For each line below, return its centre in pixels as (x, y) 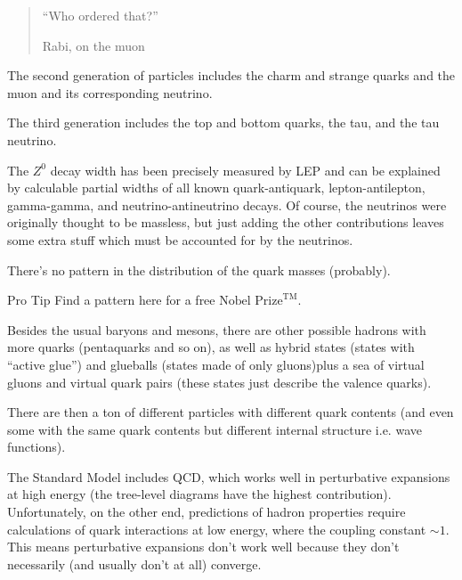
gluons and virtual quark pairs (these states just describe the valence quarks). (219, 382)
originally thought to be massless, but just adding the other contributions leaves (226, 222)
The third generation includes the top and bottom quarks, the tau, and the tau (223, 123)
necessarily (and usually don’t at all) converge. (134, 564)
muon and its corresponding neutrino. (110, 92)
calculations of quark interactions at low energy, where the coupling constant (217, 529)
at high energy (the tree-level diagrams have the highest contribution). (199, 494)
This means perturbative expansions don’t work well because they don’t (203, 547)
